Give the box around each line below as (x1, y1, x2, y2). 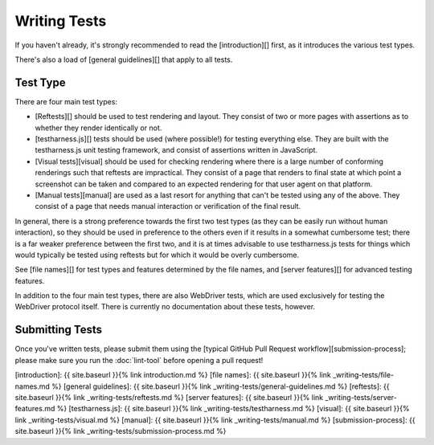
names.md (14, 382, 50, 391)
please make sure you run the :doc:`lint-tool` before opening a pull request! (14, 355, 264, 365)
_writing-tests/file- (332, 370, 395, 380)
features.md (14, 404, 55, 414)
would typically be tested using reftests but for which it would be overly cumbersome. (14, 250, 300, 259)
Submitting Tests (14, 323, 103, 337)
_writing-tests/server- (325, 392, 397, 402)
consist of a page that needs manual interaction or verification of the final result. (35, 202, 301, 211)
